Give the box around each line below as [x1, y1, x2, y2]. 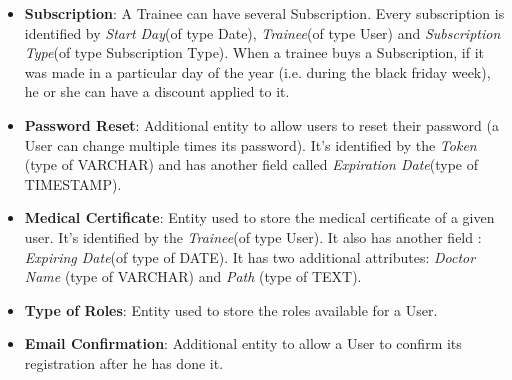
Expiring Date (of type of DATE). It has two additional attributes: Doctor [24, 246, 476, 267]
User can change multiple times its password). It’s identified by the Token [24, 134, 477, 155]
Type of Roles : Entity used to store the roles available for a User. [24, 299, 438, 320]
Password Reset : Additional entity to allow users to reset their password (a [24, 114, 499, 135]
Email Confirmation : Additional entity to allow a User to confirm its [24, 333, 462, 354]
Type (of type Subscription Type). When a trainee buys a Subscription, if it [24, 42, 484, 63]
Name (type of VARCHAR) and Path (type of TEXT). [24, 266, 362, 287]
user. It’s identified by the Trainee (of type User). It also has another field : [24, 226, 482, 247]
